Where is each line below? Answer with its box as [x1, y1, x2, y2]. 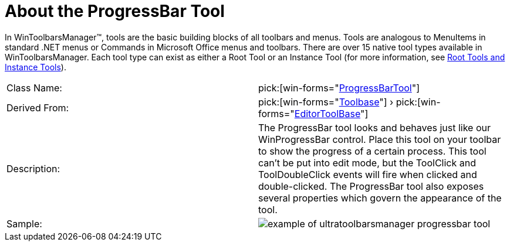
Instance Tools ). [5, 61, 66, 72]
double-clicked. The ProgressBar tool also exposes [258, 180, 484, 192]
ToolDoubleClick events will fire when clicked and [258, 168, 477, 180]
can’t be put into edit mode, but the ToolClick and [258, 156, 476, 169]
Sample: [6, 217, 42, 230]
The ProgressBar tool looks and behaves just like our [258, 121, 491, 134]
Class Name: [6, 81, 62, 94]
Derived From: [6, 101, 69, 114]
